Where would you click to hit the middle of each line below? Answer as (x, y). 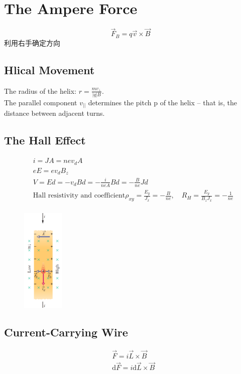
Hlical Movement (49, 69)
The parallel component (41, 102)
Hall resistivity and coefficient (79, 196)
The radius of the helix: (40, 90)
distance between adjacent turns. (54, 113)
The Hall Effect (45, 140)
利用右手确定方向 (32, 42)
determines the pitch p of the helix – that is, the (162, 102)
